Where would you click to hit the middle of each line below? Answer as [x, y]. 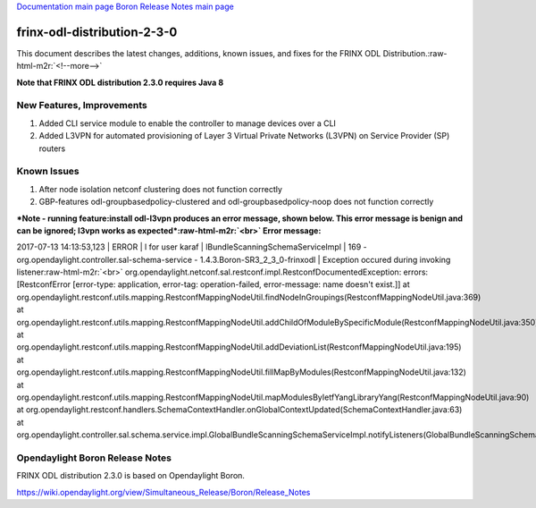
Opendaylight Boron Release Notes [94, 458]
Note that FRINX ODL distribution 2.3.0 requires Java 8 [120, 82]
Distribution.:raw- [415, 53]
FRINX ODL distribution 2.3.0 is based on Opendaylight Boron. [131, 476]
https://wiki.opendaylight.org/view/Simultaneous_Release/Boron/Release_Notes [163, 492]
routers [52, 148]
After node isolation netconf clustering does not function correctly [161, 189]
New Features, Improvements [82, 106]
